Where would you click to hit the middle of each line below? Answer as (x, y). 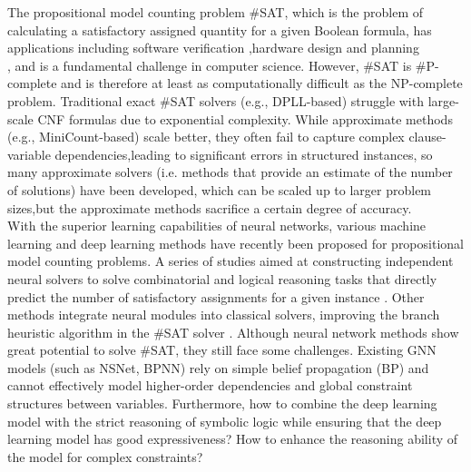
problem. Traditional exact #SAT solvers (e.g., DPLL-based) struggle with (216, 100)
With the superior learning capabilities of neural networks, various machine (217, 226)
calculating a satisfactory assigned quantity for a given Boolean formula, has (220, 29)
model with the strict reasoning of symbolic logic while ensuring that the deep (225, 421)
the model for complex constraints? (105, 456)
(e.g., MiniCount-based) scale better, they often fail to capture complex (206, 137)
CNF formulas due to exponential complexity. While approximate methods (245, 118)
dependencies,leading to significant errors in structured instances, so (244, 154)
